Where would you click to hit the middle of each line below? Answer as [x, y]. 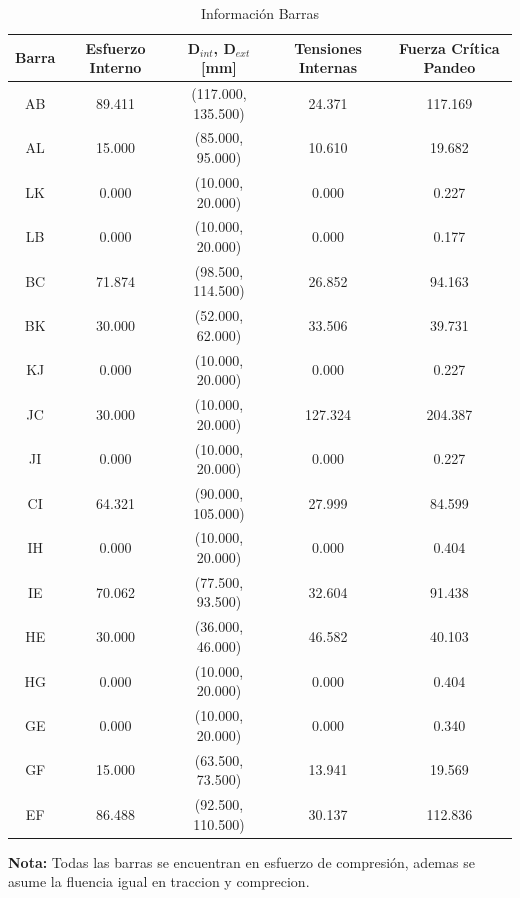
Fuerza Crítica [449, 47]
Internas [328, 67]
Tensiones [328, 47]
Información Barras [260, 13]
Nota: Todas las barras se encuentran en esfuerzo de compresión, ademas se [241, 861]
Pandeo [449, 67]
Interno [115, 67]
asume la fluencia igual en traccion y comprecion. [159, 881]
